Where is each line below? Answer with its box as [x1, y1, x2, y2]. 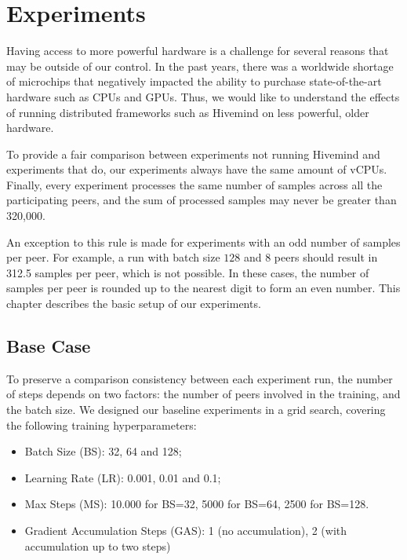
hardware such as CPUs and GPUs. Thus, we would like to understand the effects [6, 88, 400, 104]
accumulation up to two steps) [24, 537, 171, 554]
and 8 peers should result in [243, 249, 378, 265]
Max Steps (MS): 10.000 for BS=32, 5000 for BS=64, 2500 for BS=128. [24, 496, 369, 512]
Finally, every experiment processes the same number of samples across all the [6, 176, 383, 192]
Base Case [6, 334, 91, 358]
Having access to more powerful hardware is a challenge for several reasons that [6, 42, 389, 59]
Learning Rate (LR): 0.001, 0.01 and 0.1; [24, 469, 221, 485]
